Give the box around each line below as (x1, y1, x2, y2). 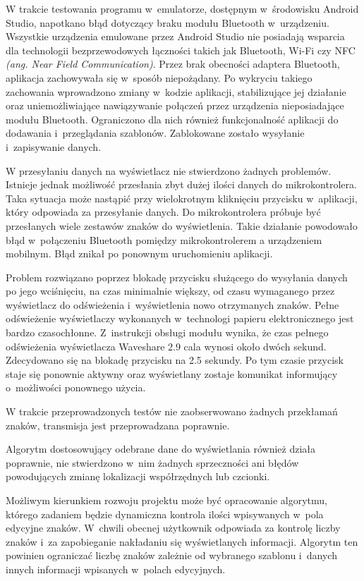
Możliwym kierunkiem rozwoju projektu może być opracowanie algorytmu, (6, 493, 327, 507)
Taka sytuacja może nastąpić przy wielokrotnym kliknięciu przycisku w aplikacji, (6, 190, 358, 205)
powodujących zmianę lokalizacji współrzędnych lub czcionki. (6, 469, 270, 484)
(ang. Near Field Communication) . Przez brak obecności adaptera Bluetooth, (6, 56, 340, 71)
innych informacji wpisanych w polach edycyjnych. (6, 561, 226, 576)
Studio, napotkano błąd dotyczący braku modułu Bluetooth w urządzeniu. (6, 15, 329, 30)
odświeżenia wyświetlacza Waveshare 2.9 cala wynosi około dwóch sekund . (6, 338, 327, 353)
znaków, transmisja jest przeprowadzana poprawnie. (6, 417, 230, 432)
